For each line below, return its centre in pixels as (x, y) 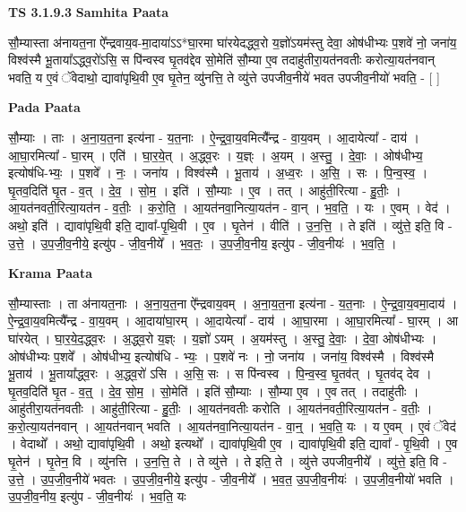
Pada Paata (44, 107)
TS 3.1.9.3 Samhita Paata (89, 12)
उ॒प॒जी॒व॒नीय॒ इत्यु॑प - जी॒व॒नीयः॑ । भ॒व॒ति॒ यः (97, 496)
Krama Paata (50, 273)
